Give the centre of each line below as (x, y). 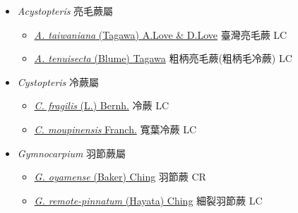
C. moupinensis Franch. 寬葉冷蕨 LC (115, 129)
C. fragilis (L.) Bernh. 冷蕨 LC (102, 105)
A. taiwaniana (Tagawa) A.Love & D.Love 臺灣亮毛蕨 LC (161, 34)
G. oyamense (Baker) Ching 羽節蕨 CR (120, 177)
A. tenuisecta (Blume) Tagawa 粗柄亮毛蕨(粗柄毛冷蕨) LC (163, 58)
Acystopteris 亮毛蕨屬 (65, 11)
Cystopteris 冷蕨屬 (58, 81)
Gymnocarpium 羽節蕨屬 (72, 153)
